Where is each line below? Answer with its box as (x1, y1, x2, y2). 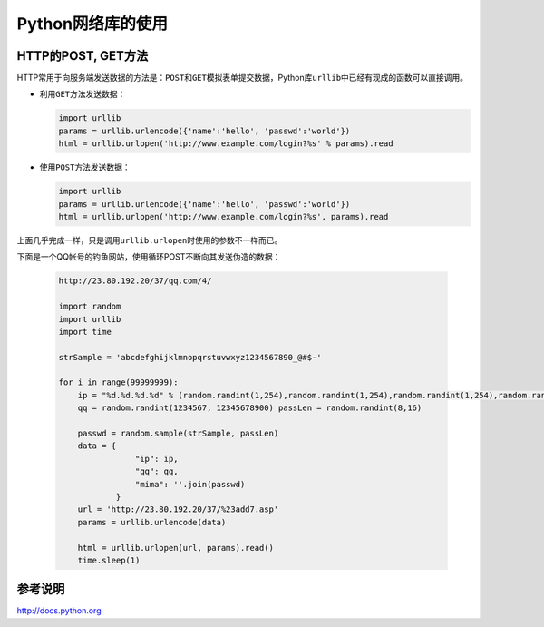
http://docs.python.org (16, 605, 102, 616)
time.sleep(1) (77, 554, 141, 565)
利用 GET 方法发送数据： (39, 89, 126, 100)
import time (58, 327, 112, 337)
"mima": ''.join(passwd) (134, 479, 246, 489)
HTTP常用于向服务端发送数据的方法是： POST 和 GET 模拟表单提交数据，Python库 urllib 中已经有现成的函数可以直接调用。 (16, 73, 469, 83)
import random (58, 301, 121, 312)
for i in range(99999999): (58, 377, 179, 387)
